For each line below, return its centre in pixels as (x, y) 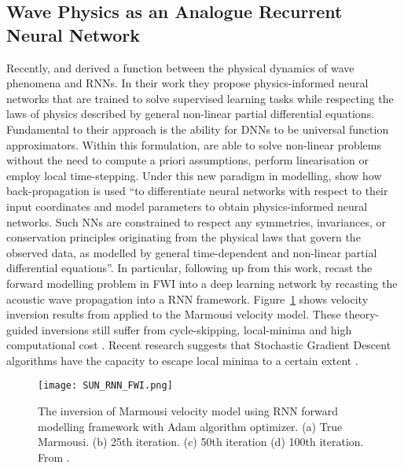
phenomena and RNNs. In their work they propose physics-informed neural (187, 83)
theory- (362, 314)
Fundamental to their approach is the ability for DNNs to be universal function (198, 129)
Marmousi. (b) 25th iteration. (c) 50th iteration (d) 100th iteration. (201, 442)
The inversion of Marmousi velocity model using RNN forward (188, 411)
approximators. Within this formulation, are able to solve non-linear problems (194, 144)
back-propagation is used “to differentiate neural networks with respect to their (197, 191)
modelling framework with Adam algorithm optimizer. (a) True (190, 426)
